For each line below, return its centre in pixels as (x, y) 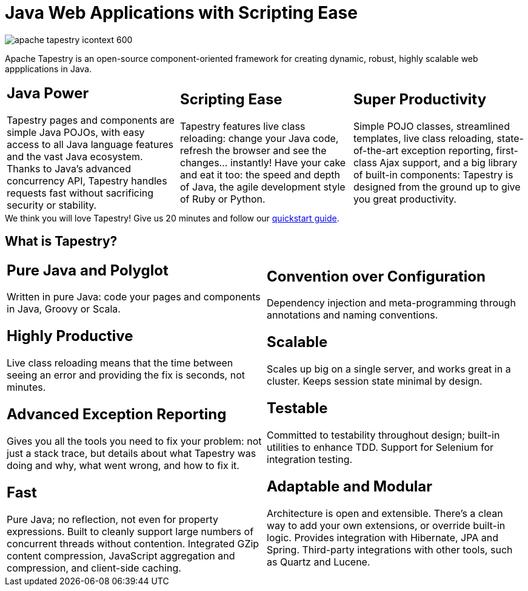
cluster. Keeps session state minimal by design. (375, 381)
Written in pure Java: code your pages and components (134, 297)
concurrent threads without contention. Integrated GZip (133, 543)
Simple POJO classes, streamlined (431, 126)
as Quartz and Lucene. (319, 562)
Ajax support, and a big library (449, 162)
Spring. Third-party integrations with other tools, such (390, 549)
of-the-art (376, 150)
